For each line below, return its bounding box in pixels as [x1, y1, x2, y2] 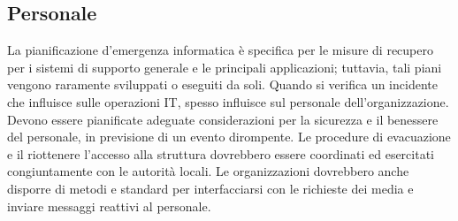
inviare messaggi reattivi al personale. [7, 196, 211, 215]
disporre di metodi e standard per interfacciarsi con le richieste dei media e [7, 179, 414, 197]
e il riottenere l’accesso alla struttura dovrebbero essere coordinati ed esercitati [7, 144, 434, 163]
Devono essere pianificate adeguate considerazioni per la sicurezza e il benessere [7, 110, 439, 128]
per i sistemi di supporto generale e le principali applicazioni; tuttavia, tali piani [7, 57, 442, 76]
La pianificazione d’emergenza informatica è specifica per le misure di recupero [7, 41, 434, 59]
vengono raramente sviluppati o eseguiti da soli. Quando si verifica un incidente [7, 75, 438, 94]
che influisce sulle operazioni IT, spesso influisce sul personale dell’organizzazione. [7, 92, 449, 110]
